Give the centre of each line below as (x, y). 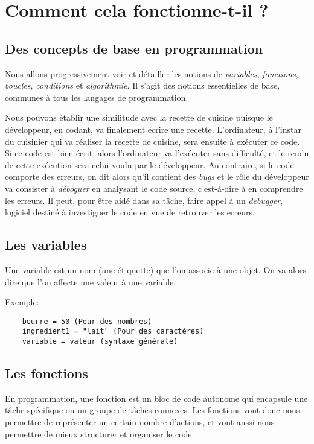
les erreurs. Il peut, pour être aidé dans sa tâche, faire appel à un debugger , (144, 200)
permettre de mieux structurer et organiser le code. (100, 433)
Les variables (46, 245)
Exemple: (22, 302)
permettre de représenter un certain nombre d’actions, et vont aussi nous (140, 422)
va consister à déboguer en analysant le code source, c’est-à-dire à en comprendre (154, 188)
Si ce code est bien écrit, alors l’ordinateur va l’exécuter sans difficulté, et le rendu (157, 153)
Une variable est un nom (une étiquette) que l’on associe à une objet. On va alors (155, 269)
